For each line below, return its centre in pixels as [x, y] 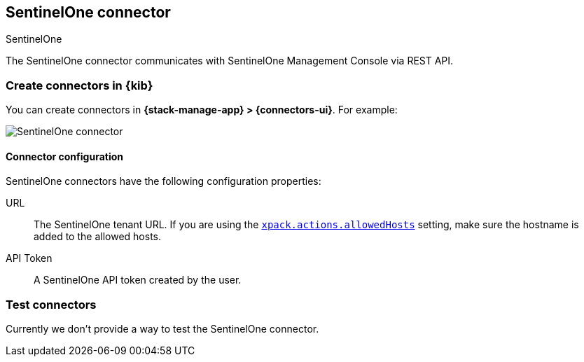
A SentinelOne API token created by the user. [138, 280]
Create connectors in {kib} [79, 85]
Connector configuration [64, 156]
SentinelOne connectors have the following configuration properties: [164, 181]
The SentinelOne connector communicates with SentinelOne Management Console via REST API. [230, 61]
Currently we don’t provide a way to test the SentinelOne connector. [162, 329]
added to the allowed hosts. [97, 237]
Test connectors [51, 304]
